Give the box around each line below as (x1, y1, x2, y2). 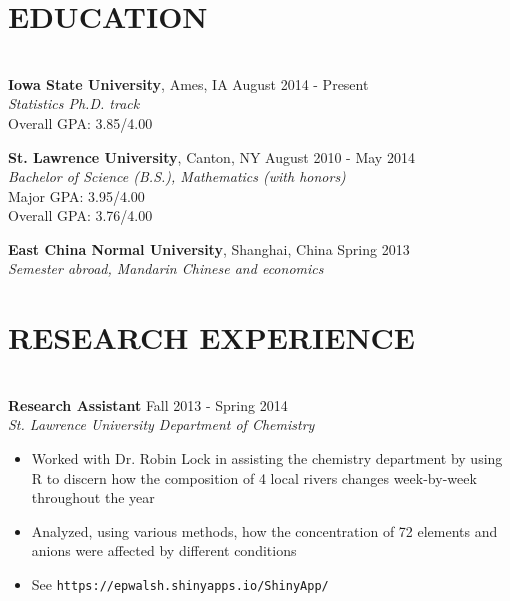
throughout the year (31, 487, 155, 508)
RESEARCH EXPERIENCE (8, 317, 416, 358)
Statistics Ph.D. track (8, 93, 140, 114)
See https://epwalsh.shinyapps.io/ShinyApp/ (31, 573, 329, 594)
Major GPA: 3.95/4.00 (8, 185, 145, 206)
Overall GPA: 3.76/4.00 (8, 205, 153, 226)
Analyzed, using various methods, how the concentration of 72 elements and (31, 520, 498, 541)
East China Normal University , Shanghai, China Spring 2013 (8, 238, 410, 259)
